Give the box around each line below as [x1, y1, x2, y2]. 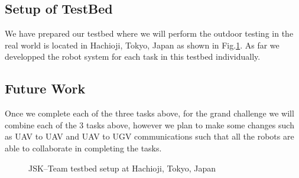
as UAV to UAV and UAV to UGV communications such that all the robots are [5, 130, 294, 143]
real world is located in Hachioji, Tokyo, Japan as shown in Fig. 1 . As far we [5, 38, 279, 51]
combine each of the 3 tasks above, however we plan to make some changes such [5, 118, 294, 131]
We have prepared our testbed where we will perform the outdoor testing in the [5, 27, 294, 40]
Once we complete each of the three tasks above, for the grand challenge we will [5, 107, 294, 119]
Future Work [5, 79, 86, 98]
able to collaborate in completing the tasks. [5, 141, 162, 154]
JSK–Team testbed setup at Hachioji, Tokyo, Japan [28, 161, 216, 174]
